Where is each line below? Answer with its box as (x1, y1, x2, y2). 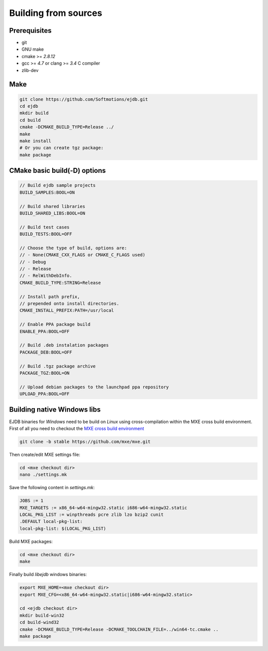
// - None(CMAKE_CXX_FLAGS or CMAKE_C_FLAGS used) (19, 252, 146, 258)
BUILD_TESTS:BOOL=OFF (19, 231, 72, 237)
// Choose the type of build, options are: (19, 245, 128, 251)
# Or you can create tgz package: (19, 145, 104, 151)
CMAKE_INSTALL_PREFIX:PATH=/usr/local (19, 308, 114, 313)
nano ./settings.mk (19, 472, 67, 478)
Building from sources (9, 7, 103, 18)
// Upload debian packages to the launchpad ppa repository (19, 384, 169, 390)
